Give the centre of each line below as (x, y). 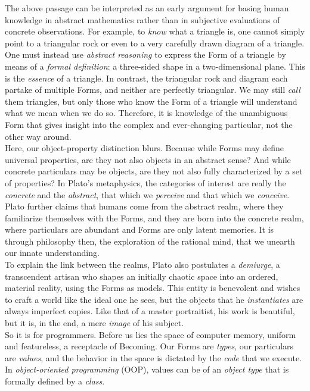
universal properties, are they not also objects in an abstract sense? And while (148, 159)
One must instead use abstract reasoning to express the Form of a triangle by (145, 54)
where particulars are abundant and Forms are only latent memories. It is (139, 229)
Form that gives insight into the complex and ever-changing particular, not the (149, 124)
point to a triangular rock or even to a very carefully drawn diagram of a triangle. (155, 43)
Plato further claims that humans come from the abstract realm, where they (144, 206)
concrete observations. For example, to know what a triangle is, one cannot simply (155, 31)
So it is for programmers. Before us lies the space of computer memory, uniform (151, 334)
